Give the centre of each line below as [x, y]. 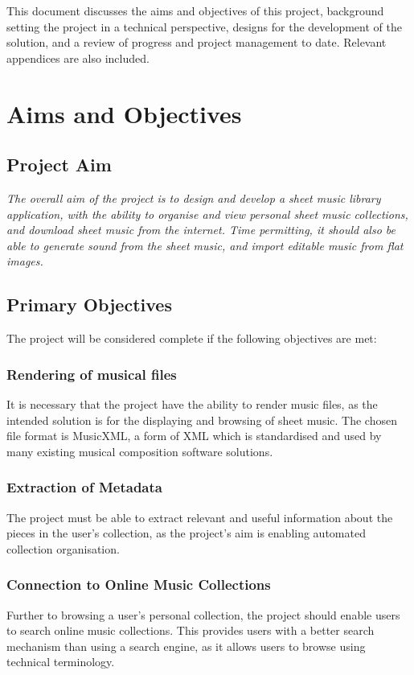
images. [25, 261]
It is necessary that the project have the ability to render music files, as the [192, 403]
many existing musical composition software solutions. [140, 451]
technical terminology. [61, 662]
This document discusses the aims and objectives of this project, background [195, 10]
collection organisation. [63, 548]
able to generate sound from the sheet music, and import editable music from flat [205, 245]
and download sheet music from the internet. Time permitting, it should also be [201, 230]
